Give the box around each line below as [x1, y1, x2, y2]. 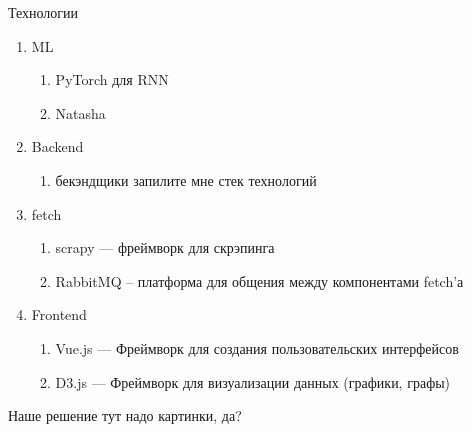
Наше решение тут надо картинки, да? [8, 405, 242, 426]
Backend [31, 136, 84, 157]
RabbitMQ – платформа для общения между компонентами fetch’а [55, 270, 464, 291]
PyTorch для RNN [55, 69, 169, 90]
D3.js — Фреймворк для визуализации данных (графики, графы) [55, 371, 451, 392]
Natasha [55, 102, 106, 123]
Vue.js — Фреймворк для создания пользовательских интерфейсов [55, 337, 459, 358]
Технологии [8, 2, 79, 22]
